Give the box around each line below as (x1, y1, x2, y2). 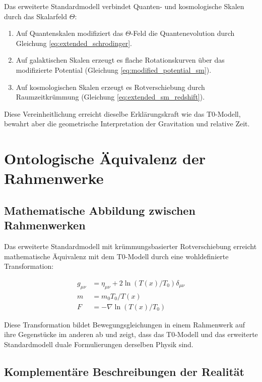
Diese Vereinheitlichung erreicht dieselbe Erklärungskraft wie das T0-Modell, (4, 108, 241, 119)
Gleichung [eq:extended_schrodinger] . (16, 37, 132, 48)
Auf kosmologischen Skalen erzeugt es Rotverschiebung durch (16, 81, 205, 92)
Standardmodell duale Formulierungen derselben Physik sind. (4, 339, 193, 349)
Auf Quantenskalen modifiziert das (16, 28, 123, 38)
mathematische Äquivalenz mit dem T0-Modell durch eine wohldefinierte (4, 251, 229, 261)
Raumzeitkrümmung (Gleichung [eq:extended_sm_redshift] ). (16, 91, 205, 102)
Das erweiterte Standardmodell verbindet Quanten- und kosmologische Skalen (4, 1, 244, 11)
